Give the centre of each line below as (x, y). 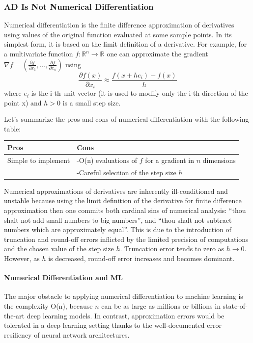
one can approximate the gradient (157, 53)
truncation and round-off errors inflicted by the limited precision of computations (126, 239)
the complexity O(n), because (48, 305)
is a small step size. (92, 102)
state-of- (235, 305)
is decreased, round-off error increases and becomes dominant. (141, 258)
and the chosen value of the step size (59, 249)
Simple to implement (39, 160)
